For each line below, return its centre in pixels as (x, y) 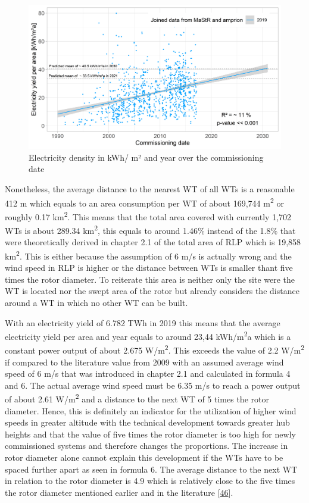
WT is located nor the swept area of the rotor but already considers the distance (152, 291)
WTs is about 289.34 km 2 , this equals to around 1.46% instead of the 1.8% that (150, 229)
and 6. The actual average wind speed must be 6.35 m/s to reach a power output (153, 385)
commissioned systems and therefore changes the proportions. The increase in (146, 446)
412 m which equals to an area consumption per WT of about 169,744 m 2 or (144, 202)
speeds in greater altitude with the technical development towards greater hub (147, 422)
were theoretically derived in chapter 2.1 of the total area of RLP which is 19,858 (153, 242)
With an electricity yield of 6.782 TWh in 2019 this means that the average (143, 322)
